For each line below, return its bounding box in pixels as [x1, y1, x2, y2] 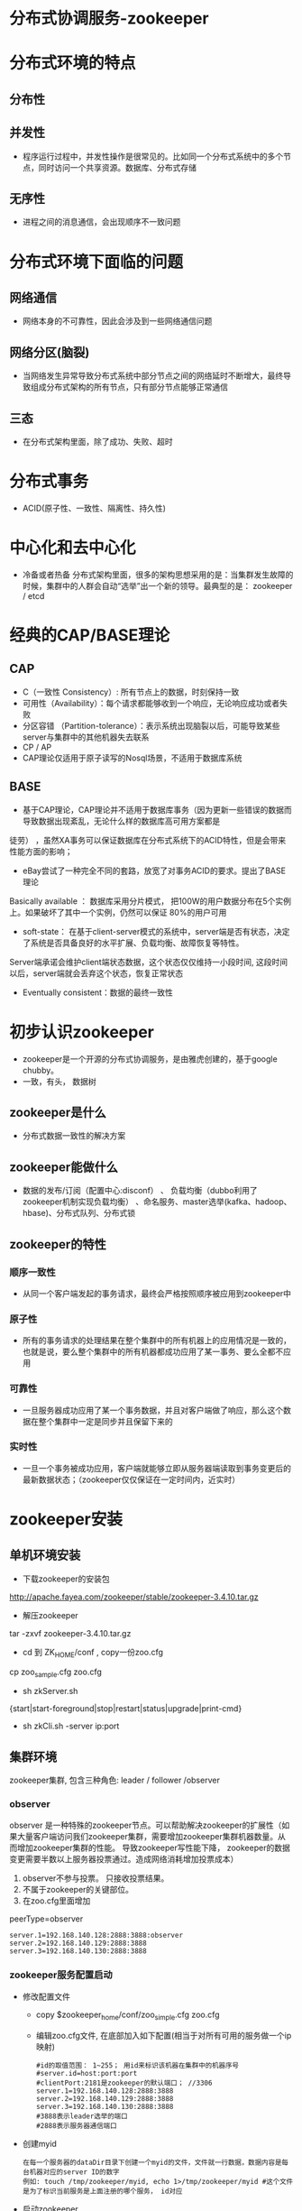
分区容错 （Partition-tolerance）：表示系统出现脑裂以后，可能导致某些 [22, 720, 281, 731]
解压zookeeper [22, 1609, 78, 1620]
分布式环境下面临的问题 [9, 252, 184, 272]
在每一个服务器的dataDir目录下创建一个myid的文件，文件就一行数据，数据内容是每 [22, 2158, 288, 2167]
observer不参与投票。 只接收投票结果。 [22, 1873, 169, 1884]
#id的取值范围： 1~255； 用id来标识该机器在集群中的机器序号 [35, 2060, 239, 2070]
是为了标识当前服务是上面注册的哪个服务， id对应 [22, 2187, 183, 2196]
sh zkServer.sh [22, 1686, 78, 1697]
